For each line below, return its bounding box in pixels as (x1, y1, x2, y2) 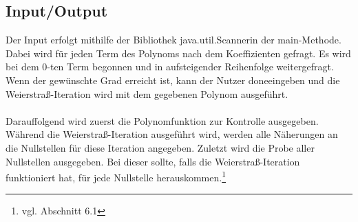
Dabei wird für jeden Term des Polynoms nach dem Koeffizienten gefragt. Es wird (6, 46, 351, 60)
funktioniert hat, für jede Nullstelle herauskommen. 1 (6, 168, 226, 184)
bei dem (6, 59, 39, 74)
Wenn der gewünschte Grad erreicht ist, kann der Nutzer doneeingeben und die (6, 72, 340, 87)
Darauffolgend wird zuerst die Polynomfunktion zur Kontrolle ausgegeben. (6, 113, 319, 128)
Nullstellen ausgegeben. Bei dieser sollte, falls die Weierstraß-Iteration (6, 154, 300, 168)
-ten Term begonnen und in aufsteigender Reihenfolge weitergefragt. (47, 59, 334, 74)
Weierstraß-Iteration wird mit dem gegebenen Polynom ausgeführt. (6, 86, 288, 101)
